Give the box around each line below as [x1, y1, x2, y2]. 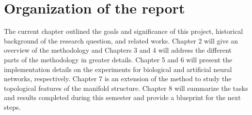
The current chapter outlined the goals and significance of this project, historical [4, 26, 243, 36]
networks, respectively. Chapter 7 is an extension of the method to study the [4, 73, 232, 84]
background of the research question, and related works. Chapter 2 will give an [4, 35, 238, 45]
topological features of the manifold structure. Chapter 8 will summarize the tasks [4, 83, 248, 93]
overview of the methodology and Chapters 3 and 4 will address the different [4, 45, 232, 55]
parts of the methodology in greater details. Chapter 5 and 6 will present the [4, 54, 232, 64]
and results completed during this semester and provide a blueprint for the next [4, 92, 241, 102]
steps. [4, 101, 21, 112]
